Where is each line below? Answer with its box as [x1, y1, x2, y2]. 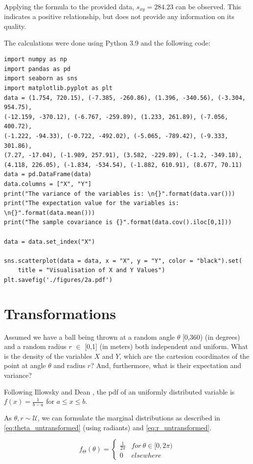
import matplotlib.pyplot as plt [4, 85, 113, 92]
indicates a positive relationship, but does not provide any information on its [4, 11, 234, 22]
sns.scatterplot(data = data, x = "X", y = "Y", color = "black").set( [4, 257, 242, 264]
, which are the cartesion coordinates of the [119, 350, 250, 361]
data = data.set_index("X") [4, 238, 95, 245]
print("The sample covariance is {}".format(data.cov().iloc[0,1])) [4, 219, 232, 226]
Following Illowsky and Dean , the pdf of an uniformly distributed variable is [4, 386, 235, 396]
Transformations [4, 303, 116, 323]
